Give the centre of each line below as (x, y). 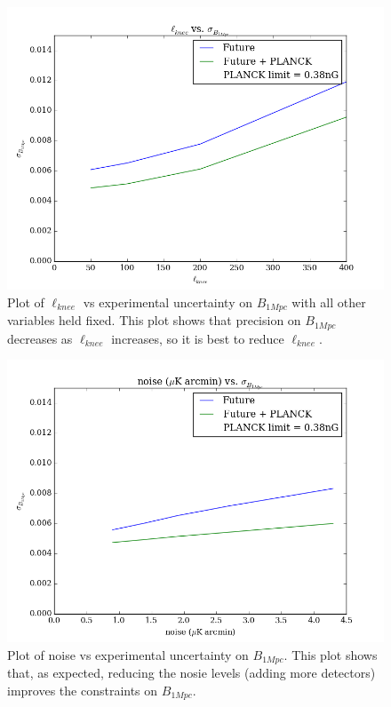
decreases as (40, 338)
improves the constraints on (83, 690)
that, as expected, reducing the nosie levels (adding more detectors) (192, 673)
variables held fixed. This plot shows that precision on (154, 320)
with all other (329, 302)
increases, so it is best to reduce (198, 338)
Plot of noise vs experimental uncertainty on (128, 654)
